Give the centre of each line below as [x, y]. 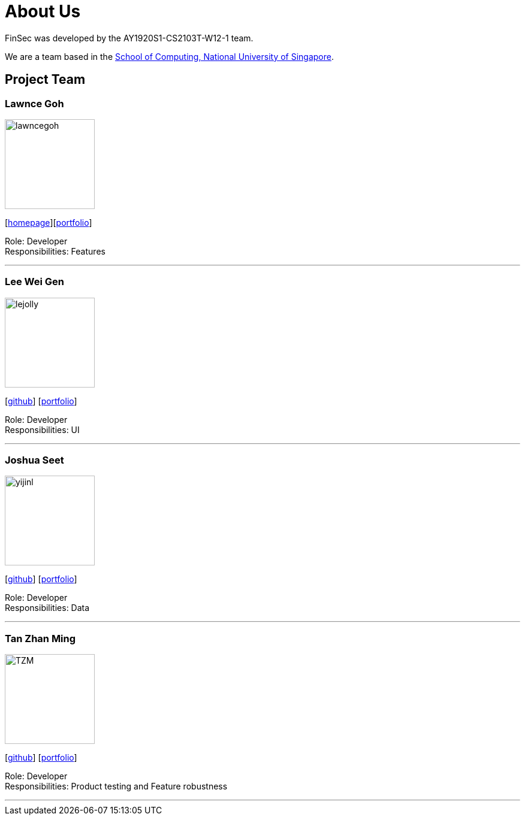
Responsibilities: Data [47, 608]
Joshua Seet [34, 460]
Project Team [45, 80]
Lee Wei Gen [35, 282]
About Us [43, 11]
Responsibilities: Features [55, 251]
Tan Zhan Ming [40, 638]
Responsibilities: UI [42, 429]
